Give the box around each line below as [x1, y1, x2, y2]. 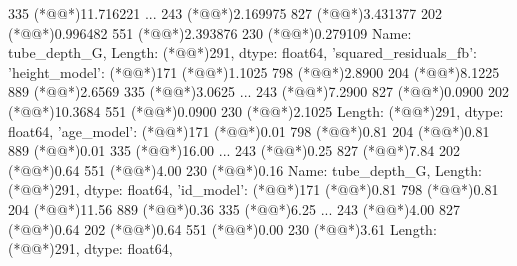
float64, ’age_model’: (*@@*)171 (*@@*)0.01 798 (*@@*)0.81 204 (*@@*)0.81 [8, 120, 490, 141]
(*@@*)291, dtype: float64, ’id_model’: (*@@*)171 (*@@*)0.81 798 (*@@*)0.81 [8, 179, 499, 200]
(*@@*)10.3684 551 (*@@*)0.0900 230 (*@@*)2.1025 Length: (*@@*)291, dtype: [8, 100, 504, 121]
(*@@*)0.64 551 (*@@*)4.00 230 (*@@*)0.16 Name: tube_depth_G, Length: [8, 159, 482, 180]
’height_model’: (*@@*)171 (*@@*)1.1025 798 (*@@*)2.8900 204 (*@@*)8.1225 [8, 61, 500, 82]
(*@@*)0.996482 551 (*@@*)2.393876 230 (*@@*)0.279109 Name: [8, 22, 412, 43]
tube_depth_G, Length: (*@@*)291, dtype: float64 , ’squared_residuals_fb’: [8, 42, 477, 63]
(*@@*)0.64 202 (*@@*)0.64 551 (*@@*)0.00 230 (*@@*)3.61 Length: [8, 218, 437, 239]
